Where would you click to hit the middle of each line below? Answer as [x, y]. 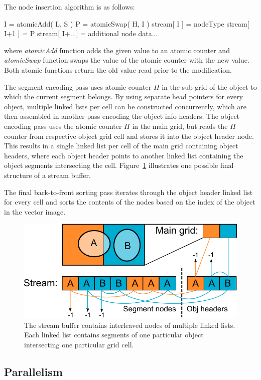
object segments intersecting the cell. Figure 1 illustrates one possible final [119, 165]
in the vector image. [35, 211]
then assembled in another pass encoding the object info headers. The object [122, 116]
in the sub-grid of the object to [209, 86]
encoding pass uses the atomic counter [63, 126]
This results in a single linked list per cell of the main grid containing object [121, 146]
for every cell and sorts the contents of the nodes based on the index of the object [130, 202]
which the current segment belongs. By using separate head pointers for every [124, 97]
